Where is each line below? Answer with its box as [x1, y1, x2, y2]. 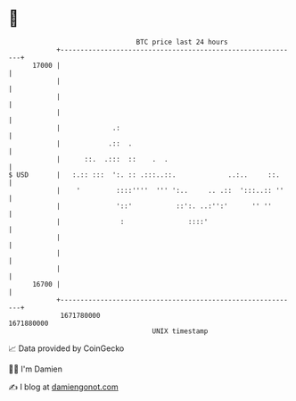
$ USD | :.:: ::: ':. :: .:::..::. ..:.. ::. [8, 170, 280, 180]
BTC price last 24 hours [136, 38, 228, 46]
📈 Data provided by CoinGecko [8, 343, 125, 354]
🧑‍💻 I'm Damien [8, 363, 63, 374]
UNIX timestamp [152, 326, 209, 336]
